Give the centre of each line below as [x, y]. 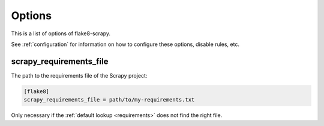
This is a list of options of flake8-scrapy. [61, 33]
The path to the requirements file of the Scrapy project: [79, 75]
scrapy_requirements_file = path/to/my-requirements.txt [109, 100]
